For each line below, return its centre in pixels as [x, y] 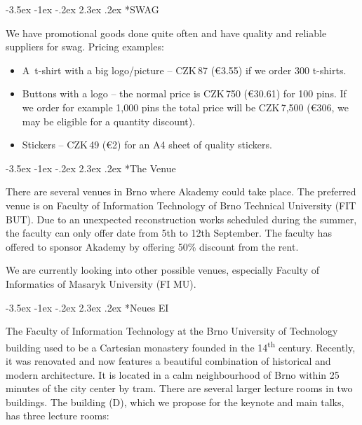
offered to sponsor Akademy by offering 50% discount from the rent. [152, 246]
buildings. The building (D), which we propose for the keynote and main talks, [175, 402]
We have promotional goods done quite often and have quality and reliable [166, 33]
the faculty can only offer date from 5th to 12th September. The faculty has [169, 233]
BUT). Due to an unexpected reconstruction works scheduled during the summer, [181, 219]
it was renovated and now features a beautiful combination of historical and [168, 360]
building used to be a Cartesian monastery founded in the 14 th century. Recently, [181, 346]
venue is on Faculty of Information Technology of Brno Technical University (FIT [181, 205]
